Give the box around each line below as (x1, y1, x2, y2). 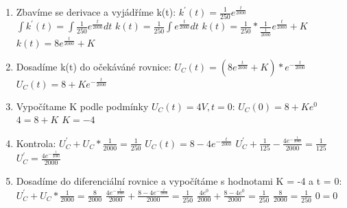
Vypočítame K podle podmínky (16, 99, 149, 113)
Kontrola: (16, 135, 56, 150)
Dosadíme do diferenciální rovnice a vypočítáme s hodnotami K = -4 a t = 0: (16, 173, 342, 187)
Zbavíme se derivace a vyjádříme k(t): (16, 5, 176, 18)
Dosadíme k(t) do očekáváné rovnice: (16, 59, 171, 73)
